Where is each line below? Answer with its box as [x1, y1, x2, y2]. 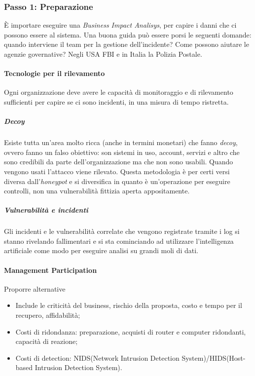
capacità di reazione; [15, 336, 78, 346]
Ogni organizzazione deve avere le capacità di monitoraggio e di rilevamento [4, 87, 233, 97]
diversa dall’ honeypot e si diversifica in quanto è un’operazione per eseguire [4, 176, 230, 186]
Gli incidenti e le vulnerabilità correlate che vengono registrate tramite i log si [4, 226, 240, 236]
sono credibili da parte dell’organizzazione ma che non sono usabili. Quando [4, 156, 233, 167]
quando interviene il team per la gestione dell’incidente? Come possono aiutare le [4, 39, 249, 49]
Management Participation [4, 264, 97, 275]
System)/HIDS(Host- [182, 352, 246, 363]
